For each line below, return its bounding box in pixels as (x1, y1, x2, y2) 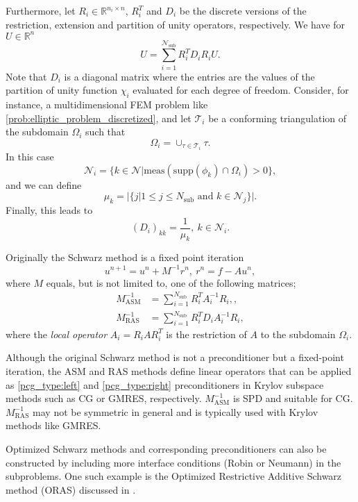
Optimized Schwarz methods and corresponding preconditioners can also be (6, 441, 327, 455)
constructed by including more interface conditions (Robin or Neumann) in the (6, 455, 341, 469)
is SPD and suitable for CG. (233, 391, 353, 405)
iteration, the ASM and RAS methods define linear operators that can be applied (6, 364, 352, 378)
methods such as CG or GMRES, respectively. (6, 391, 202, 405)
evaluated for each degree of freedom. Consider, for (133, 83, 349, 97)
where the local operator (6, 326, 108, 341)
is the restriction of (166, 326, 247, 341)
